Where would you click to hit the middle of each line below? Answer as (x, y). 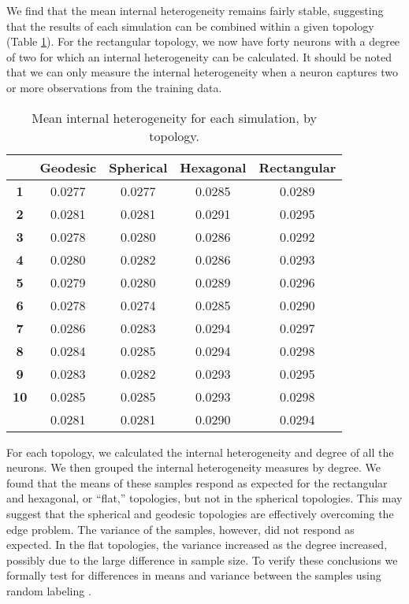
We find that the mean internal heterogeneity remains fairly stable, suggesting (195, 10)
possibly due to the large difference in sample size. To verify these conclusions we (202, 560)
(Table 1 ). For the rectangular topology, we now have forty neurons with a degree (203, 41)
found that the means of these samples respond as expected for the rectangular (197, 482)
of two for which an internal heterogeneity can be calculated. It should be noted (199, 56)
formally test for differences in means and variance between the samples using (194, 575)
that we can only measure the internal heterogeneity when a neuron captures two (202, 72)
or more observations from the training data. (114, 87)
